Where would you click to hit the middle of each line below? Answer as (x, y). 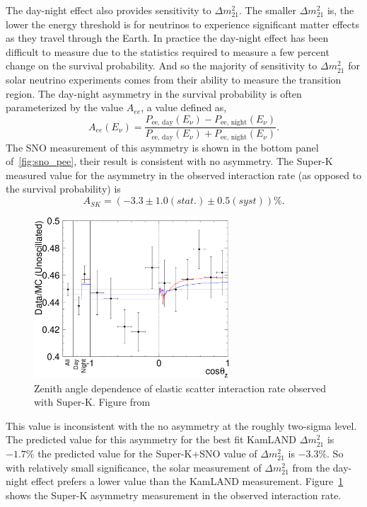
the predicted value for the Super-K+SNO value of (147, 453)
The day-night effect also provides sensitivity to (109, 10)
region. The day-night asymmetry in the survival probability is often (154, 93)
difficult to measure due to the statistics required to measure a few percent (168, 51)
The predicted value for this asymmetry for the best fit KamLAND (151, 439)
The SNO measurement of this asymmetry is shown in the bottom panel (162, 147)
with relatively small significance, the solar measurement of (134, 467)
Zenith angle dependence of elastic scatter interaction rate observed (180, 388)
